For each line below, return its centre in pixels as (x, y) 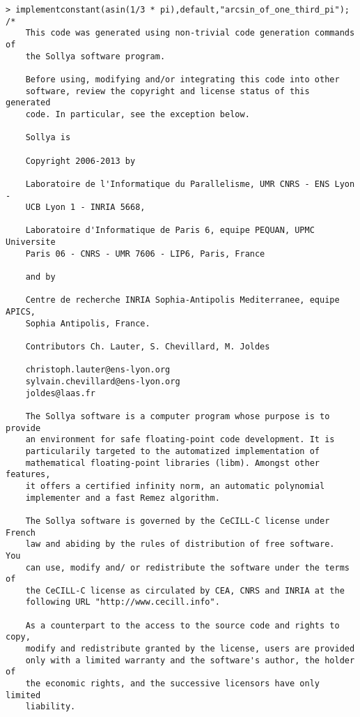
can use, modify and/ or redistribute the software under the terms (187, 567)
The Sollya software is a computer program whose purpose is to (178, 416)
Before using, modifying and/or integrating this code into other (182, 79)
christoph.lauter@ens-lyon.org (98, 370)
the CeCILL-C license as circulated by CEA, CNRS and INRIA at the (185, 590)
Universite (31, 242)
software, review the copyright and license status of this (167, 91)
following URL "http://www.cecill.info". (123, 602)
